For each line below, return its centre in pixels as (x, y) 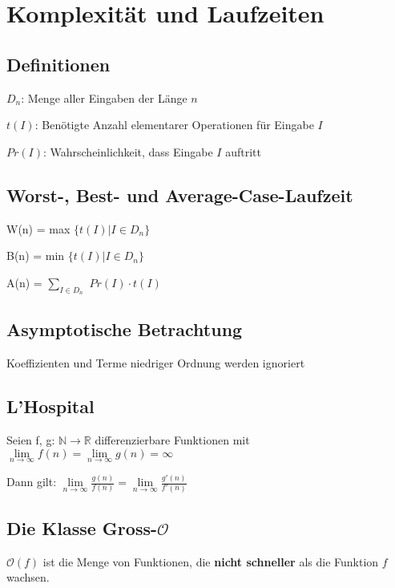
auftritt (243, 151)
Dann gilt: (32, 482)
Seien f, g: (31, 439)
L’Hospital (50, 406)
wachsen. (28, 577)
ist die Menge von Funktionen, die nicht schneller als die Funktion (211, 561)
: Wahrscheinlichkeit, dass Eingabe (128, 151)
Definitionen (58, 64)
